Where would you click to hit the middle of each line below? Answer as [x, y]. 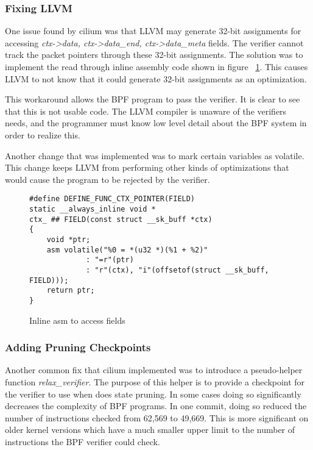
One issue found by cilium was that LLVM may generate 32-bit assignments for [153, 31]
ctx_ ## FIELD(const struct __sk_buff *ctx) [121, 219]
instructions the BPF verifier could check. [83, 441]
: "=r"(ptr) [110, 260]
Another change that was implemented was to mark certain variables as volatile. [155, 155]
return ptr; [71, 291]
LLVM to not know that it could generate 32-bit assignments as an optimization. [156, 78]
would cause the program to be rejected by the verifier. [107, 179]
